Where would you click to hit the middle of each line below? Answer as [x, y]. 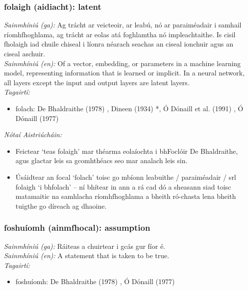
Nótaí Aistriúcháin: [33, 134]
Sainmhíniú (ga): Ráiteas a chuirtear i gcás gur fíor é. [85, 246]
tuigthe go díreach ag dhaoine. [61, 205]
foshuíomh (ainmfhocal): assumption [77, 228]
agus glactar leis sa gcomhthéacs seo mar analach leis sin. [101, 160]
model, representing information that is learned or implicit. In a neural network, [124, 73]
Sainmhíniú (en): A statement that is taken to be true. [87, 255]
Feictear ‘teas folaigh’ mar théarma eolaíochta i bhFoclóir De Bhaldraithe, [127, 151]
